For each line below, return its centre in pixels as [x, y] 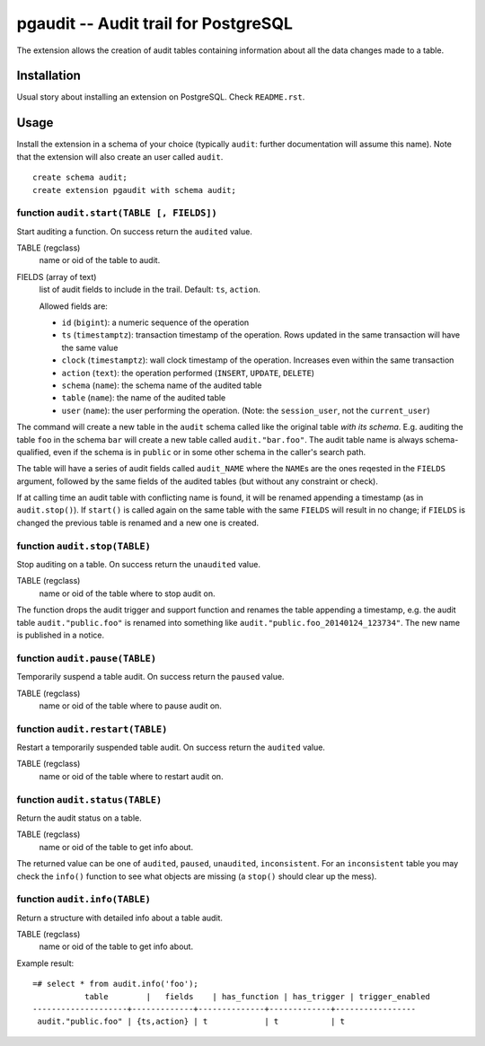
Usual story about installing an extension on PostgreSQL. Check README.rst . [161, 97]
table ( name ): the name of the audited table [144, 398]
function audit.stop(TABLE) [84, 546]
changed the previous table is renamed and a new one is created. [138, 523]
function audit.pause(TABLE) [87, 658]
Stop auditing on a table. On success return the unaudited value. [138, 565]
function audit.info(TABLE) [84, 900]
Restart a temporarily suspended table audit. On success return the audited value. [171, 747]
